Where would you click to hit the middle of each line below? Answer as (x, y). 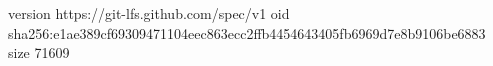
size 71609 (39, 52)
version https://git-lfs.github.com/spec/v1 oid (149, 13)
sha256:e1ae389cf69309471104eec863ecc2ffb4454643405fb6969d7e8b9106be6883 (247, 32)
